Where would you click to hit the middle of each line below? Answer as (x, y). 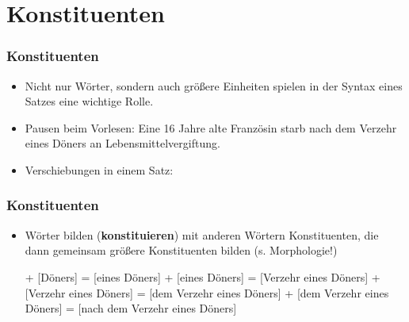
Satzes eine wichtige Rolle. (89, 101)
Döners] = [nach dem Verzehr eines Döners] (131, 308)
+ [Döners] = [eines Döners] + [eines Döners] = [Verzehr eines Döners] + (203, 276)
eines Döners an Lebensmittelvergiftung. (122, 143)
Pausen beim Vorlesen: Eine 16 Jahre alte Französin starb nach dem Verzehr (211, 127)
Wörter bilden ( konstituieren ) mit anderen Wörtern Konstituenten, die (202, 234)
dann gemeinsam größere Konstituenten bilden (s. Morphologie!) (181, 250)
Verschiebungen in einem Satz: (99, 169)
